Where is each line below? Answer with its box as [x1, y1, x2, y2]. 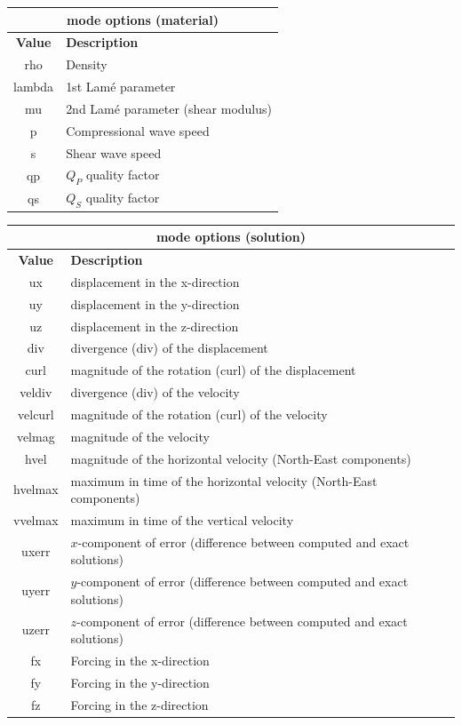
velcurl [18, 405, 54, 423]
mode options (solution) [155, 227, 307, 246]
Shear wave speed [66, 143, 162, 162]
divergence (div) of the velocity [70, 383, 240, 402]
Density [66, 55, 108, 74]
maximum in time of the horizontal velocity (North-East [70, 471, 378, 490]
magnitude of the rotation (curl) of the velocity [70, 405, 328, 423]
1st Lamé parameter [66, 77, 176, 96]
